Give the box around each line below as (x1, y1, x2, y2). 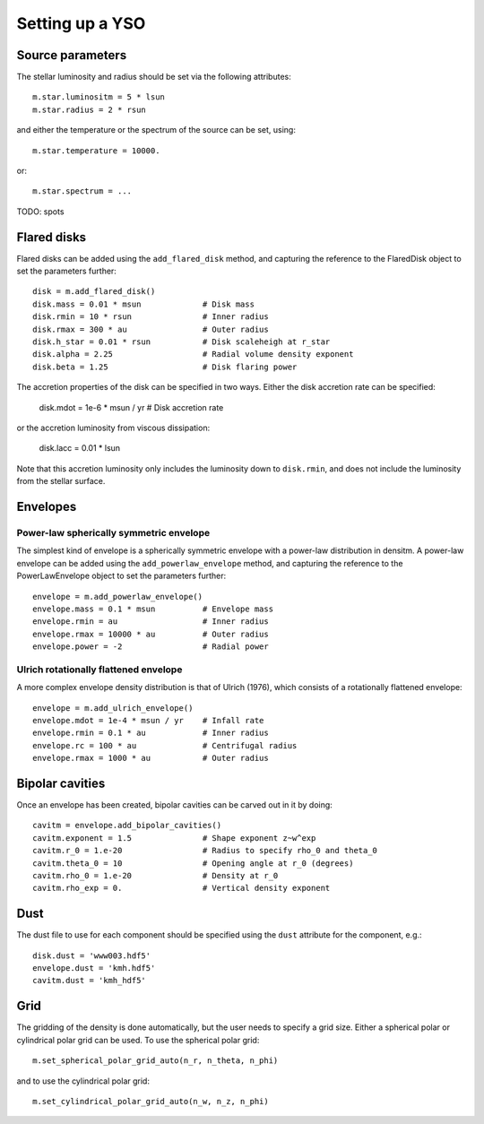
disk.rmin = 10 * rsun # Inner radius (32, 312, 269, 322)
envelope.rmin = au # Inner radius (32, 617, 269, 627)
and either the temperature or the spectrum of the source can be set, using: (16, 125, 296, 135)
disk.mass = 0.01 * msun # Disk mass (32, 298, 255, 309)
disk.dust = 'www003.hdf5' (32, 950, 151, 961)
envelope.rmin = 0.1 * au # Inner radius (32, 728, 269, 739)
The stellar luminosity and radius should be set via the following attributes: (16, 72, 291, 82)
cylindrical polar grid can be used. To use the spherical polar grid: (16, 1034, 260, 1045)
